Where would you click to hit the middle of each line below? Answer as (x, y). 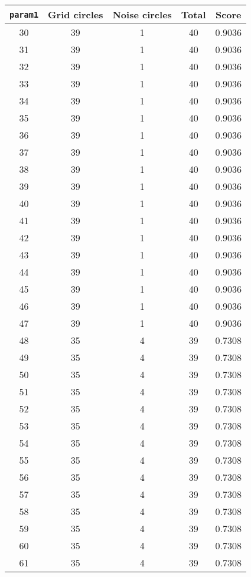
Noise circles (142, 14)
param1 (24, 14)
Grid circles (76, 14)
